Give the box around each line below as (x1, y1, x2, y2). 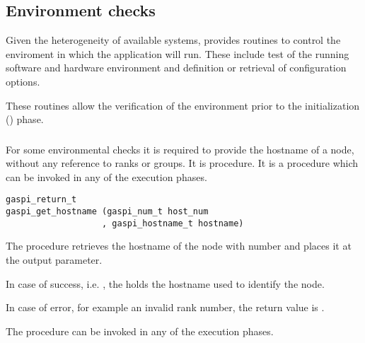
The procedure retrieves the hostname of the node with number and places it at (6, 238, 352, 253)
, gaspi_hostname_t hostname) (102, 218, 244, 228)
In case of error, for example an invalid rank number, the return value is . (6, 300, 325, 315)
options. (6, 74, 40, 88)
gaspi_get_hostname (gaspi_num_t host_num (6, 207, 209, 217)
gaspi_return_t (6, 194, 77, 205)
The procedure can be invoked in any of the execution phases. (6, 323, 274, 338)
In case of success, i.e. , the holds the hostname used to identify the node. (6, 276, 325, 291)
